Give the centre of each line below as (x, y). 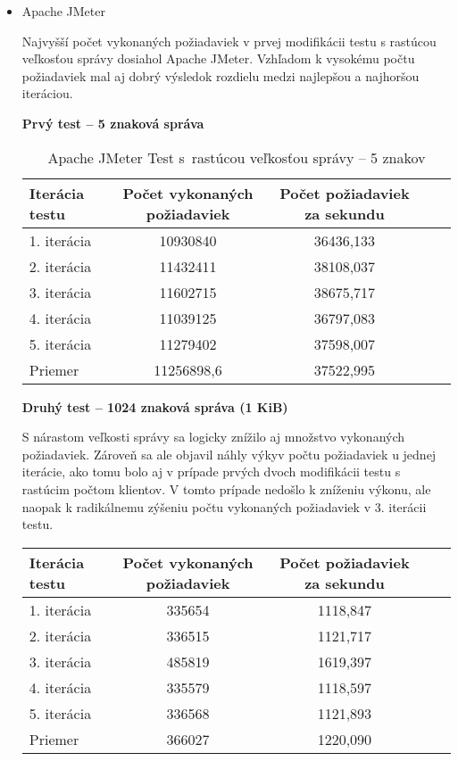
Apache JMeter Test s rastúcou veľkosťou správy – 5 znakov (237, 157)
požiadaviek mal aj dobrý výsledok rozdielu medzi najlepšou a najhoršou (221, 75)
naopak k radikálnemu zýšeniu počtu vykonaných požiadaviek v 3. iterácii (224, 506)
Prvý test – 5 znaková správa (113, 123)
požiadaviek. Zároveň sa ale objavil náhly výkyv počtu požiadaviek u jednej (229, 454)
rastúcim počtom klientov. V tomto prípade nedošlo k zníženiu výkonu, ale (226, 488)
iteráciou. (47, 93)
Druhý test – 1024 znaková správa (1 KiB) (155, 406)
